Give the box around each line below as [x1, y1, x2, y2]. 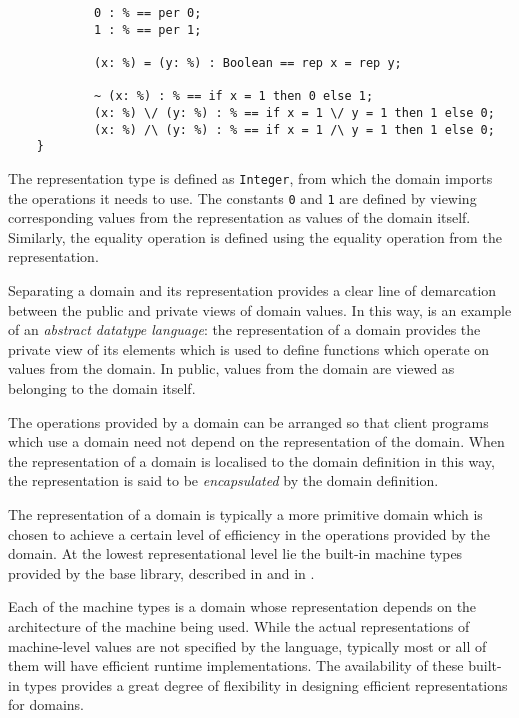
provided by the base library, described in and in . [8, 562, 315, 583]
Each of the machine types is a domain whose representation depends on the [8, 596, 477, 617]
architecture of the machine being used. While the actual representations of [8, 615, 470, 636]
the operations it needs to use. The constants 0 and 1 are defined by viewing [8, 187, 477, 208]
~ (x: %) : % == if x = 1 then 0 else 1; [93, 89, 374, 104]
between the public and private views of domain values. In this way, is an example [8, 299, 512, 320]
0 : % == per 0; [93, 6, 202, 20]
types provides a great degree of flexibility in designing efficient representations [24, 674, 508, 695]
